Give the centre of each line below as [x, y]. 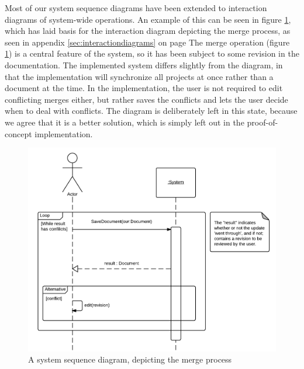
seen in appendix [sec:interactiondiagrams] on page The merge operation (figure [147, 42]
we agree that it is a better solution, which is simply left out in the [125, 122]
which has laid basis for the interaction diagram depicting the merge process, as [148, 31]
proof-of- [262, 122]
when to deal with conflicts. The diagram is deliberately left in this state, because [151, 111]
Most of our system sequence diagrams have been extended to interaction [136, 8]
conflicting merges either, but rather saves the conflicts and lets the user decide [146, 99]
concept [18, 133]
